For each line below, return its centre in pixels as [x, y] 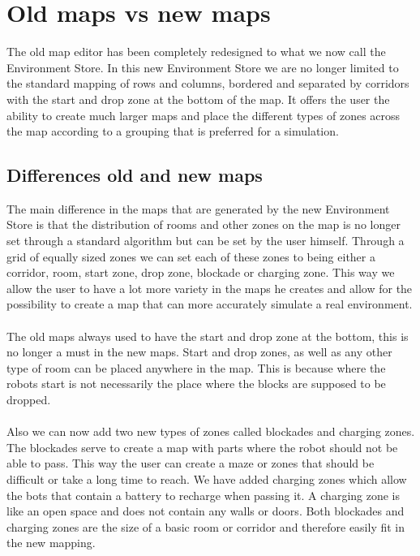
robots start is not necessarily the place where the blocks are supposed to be [196, 384]
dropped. [29, 400]
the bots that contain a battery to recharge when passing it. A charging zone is [204, 495]
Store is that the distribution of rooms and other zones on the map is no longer [204, 224]
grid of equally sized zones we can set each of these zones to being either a [191, 256]
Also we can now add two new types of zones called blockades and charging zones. [211, 431]
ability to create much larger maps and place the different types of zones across [204, 115]
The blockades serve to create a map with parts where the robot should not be [202, 447]
